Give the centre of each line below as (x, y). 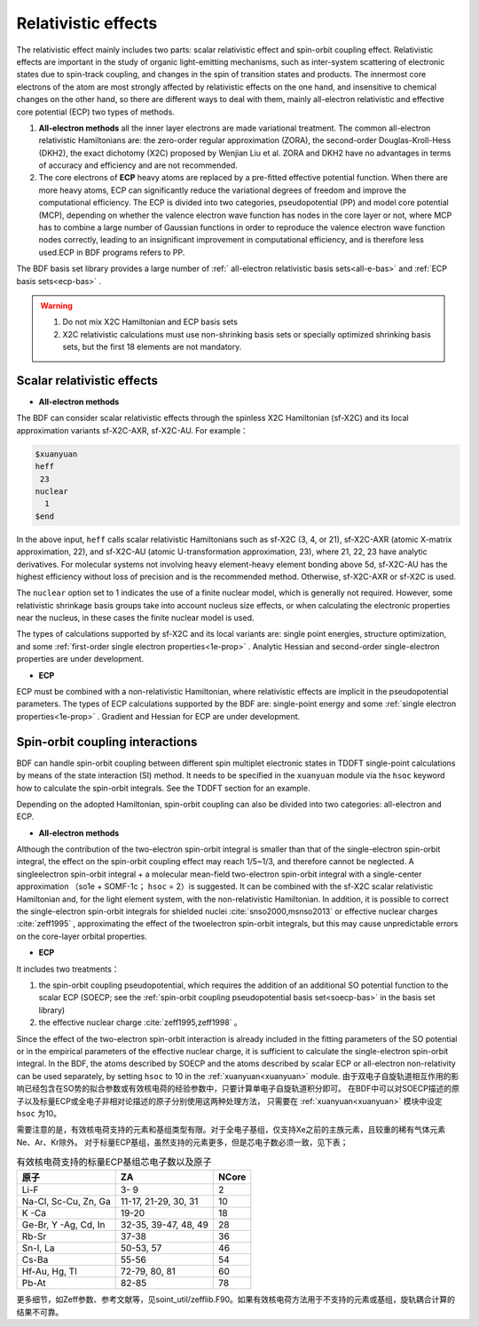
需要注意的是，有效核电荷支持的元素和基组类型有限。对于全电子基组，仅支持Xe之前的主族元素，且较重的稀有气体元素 (231, 1130)
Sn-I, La (38, 1248)
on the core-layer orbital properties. (82, 936)
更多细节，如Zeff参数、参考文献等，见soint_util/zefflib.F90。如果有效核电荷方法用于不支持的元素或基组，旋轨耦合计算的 (236, 1299)
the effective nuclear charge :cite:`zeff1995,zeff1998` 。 (141, 1022)
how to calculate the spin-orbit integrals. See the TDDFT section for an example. (163, 788)
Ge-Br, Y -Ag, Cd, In (63, 1225)
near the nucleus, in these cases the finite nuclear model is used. (135, 618)
